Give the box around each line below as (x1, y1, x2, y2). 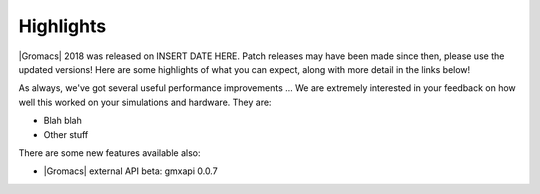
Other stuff (43, 128, 89, 140)
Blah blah (43, 115, 82, 127)
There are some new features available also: (18, 146, 201, 159)
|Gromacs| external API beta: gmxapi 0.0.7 (43, 165, 219, 177)
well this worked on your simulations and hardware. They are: (18, 96, 272, 108)
